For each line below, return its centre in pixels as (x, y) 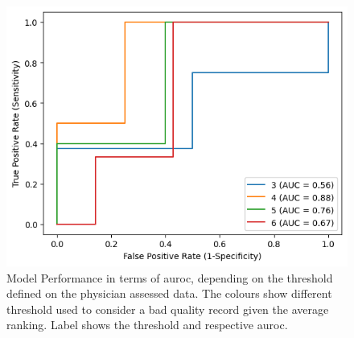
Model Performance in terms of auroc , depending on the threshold (170, 277)
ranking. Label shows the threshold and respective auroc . (147, 325)
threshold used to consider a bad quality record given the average (168, 309)
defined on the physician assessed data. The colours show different (169, 293)
